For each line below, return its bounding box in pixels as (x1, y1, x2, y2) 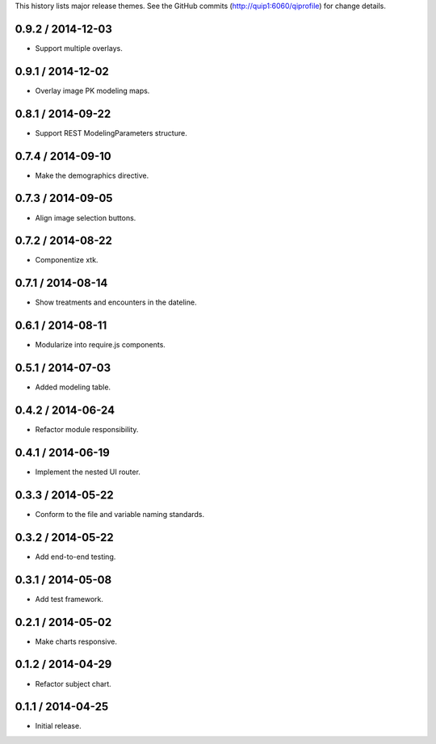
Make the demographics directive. (35, 170, 149, 180)
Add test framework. (35, 594, 104, 603)
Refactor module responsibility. (35, 425, 139, 435)
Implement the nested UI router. (35, 467, 141, 477)
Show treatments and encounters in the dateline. (35, 297, 197, 307)
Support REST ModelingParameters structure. (35, 128, 187, 137)
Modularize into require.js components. (35, 340, 166, 350)
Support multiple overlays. (35, 43, 123, 53)
